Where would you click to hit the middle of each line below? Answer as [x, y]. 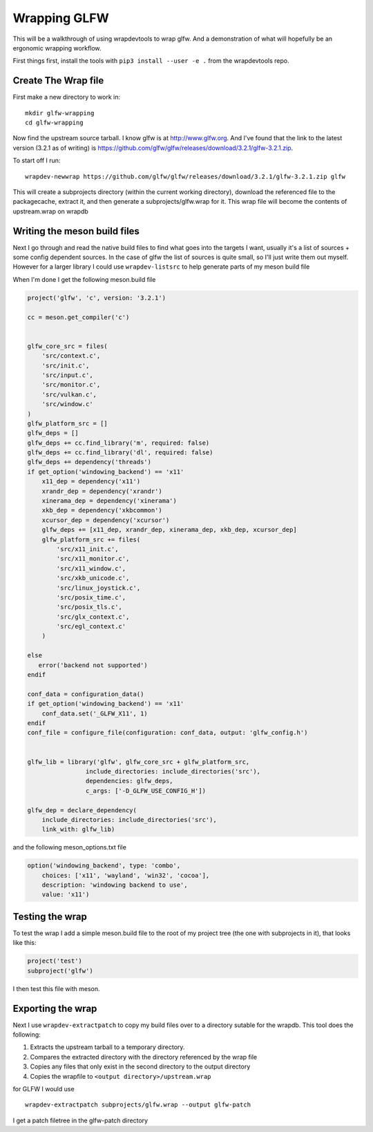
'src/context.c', [71, 356]
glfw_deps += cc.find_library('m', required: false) [118, 443]
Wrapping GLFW [61, 18]
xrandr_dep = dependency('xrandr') [102, 491]
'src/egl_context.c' [91, 626]
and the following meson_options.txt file [70, 847]
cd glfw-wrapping [54, 123]
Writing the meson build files [76, 231]
